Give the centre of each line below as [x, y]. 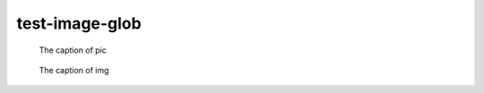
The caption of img [74, 70]
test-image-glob [79, 23]
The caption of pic [73, 50]
